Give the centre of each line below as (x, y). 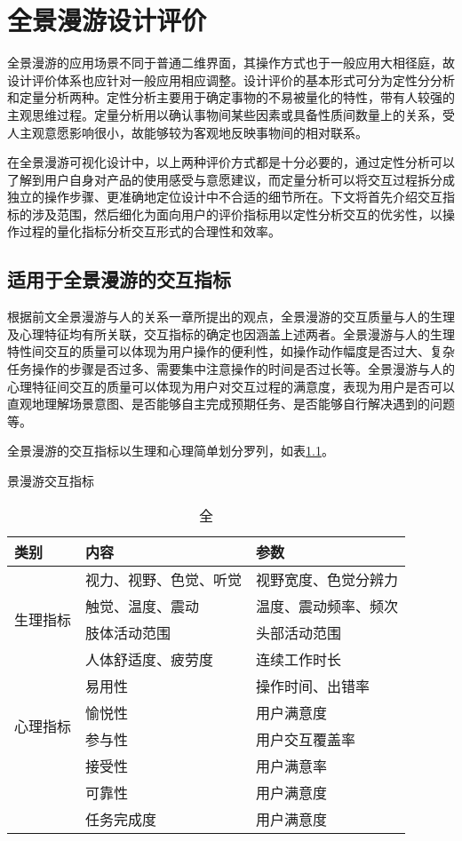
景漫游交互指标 (51, 481)
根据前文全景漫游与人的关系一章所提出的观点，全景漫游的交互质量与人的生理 (231, 317)
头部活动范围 (299, 632)
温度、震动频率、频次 (327, 606)
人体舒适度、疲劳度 (150, 659)
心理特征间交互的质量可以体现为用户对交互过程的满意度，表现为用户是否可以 (231, 386)
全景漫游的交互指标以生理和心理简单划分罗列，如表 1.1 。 (171, 451)
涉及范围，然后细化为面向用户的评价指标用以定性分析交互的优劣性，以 (237, 214)
